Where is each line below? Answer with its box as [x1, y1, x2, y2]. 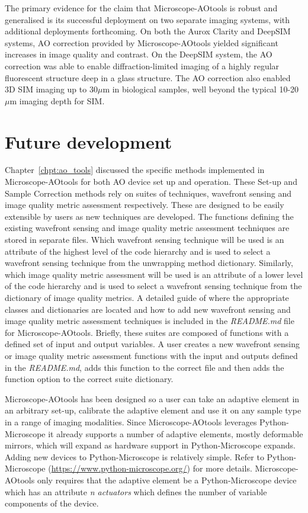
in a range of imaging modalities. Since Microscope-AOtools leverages [5, 415, 257, 428]
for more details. [192, 462, 252, 474]
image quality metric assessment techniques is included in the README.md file [5, 315, 294, 327]
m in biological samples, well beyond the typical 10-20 [102, 83, 299, 95]
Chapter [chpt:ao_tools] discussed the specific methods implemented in [5, 163, 265, 176]
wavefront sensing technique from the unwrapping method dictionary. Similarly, [5, 256, 293, 269]
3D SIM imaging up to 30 [5, 83, 98, 95]
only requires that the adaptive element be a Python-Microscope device [37, 473, 297, 486]
